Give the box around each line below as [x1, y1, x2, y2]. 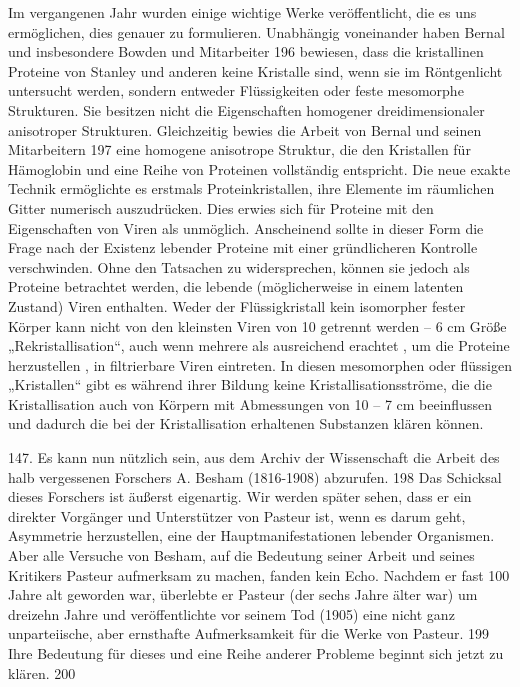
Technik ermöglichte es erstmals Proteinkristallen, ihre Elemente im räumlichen [8, 178, 495, 199]
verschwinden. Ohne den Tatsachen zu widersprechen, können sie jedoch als [8, 256, 470, 277]
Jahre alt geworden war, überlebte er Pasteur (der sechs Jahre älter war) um [8, 584, 478, 605]
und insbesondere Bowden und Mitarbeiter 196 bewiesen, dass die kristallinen [8, 41, 484, 62]
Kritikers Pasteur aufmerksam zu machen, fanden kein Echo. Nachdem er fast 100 [8, 564, 510, 585]
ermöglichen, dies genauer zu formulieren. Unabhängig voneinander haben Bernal [8, 21, 505, 42]
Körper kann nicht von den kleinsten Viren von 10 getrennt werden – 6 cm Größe [8, 315, 507, 336]
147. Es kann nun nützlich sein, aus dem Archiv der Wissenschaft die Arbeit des [8, 447, 500, 468]
